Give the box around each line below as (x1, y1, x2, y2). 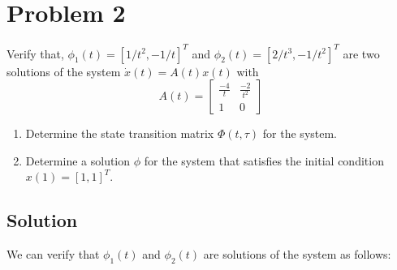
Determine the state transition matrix (25, 125, 214, 142)
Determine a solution (25, 152, 131, 169)
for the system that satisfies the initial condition (144, 152, 384, 169)
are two (343, 45, 380, 62)
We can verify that (6, 246, 100, 263)
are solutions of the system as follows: (203, 246, 391, 263)
